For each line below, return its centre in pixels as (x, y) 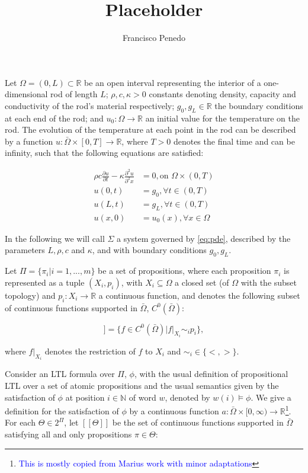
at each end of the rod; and (54, 118)
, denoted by (187, 397)
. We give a (271, 397)
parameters (25, 250)
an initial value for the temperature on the (222, 118)
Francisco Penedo (154, 38)
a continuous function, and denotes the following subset (199, 295)
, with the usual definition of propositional (211, 374)
